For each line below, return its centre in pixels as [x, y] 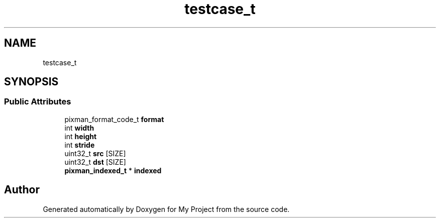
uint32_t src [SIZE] [95, 153]
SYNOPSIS [31, 82]
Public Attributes [38, 102]
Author [22, 190]
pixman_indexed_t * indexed [113, 170]
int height [81, 136]
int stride [80, 145]
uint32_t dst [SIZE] [95, 162]
